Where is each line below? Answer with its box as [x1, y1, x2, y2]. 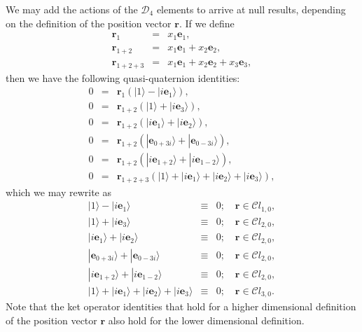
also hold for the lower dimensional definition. [108, 313, 305, 328]
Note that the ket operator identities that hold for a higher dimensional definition [6, 299, 356, 314]
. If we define [179, 15, 235, 30]
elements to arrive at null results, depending [156, 2, 346, 16]
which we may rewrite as [6, 184, 112, 199]
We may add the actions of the [6, 2, 138, 16]
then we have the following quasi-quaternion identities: [6, 70, 240, 85]
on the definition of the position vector [6, 15, 172, 30]
